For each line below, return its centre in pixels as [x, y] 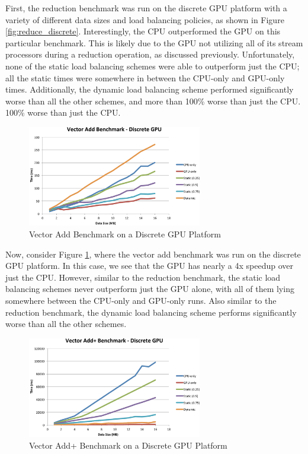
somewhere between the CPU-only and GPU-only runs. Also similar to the [141, 300]
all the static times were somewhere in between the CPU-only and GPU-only [145, 77]
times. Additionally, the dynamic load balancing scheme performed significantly [150, 89]
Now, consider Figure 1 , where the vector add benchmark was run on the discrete [153, 254]
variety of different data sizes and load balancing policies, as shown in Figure [145, 19]
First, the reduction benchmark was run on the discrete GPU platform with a [146, 8]
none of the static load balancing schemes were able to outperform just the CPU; [153, 66]
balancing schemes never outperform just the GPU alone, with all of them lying [150, 289]
